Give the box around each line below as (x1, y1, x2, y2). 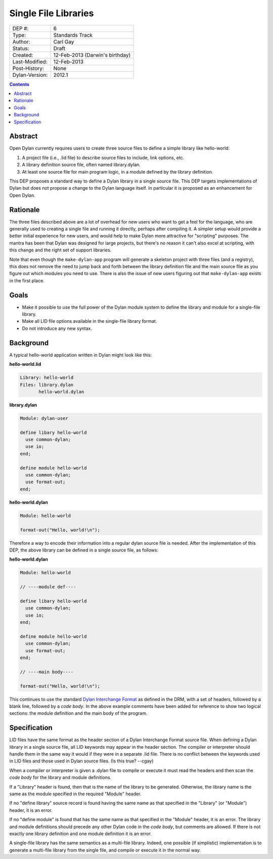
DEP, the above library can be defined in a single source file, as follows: (9, 547, 159, 553)
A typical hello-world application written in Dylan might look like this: (9, 352, 152, 358)
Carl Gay (53, 38, 74, 45)
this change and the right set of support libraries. (9, 247, 112, 253)
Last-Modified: (12, 58, 48, 65)
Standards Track (53, 31, 93, 38)
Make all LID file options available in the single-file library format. (22, 318, 157, 324)
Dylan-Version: (12, 71, 48, 78)
